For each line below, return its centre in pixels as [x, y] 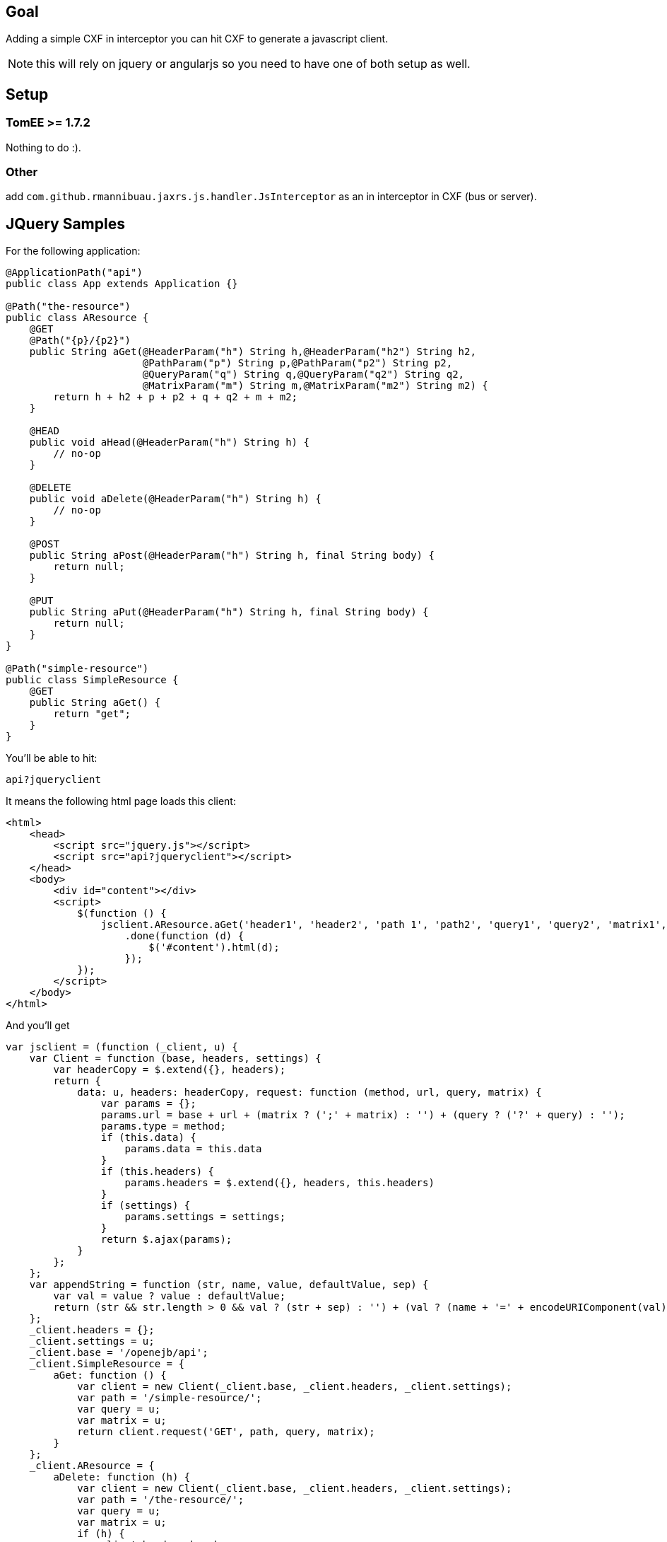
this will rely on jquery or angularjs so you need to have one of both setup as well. [253, 64]
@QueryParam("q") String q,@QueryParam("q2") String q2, [303, 375]
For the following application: [73, 251]
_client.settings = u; [92, 1341]
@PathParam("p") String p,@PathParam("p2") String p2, [297, 363]
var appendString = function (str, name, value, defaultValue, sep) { [229, 1285]
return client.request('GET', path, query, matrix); [226, 1432]
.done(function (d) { [184, 936]
